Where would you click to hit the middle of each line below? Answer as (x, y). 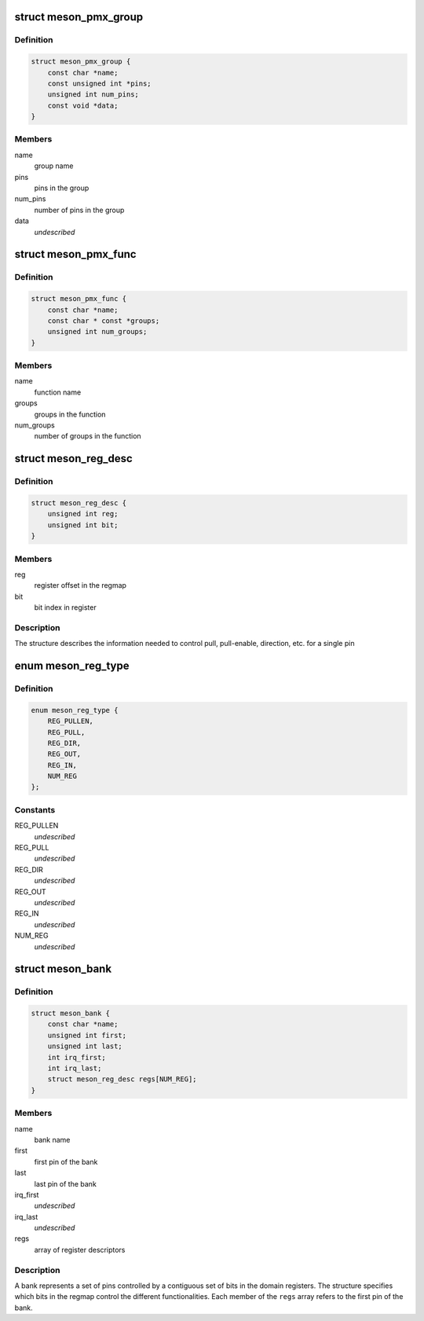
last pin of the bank (66, 1183)
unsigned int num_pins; (93, 95)
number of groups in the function (88, 436)
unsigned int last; (85, 1046)
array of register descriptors (80, 1249)
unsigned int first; (87, 1035)
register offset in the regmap (80, 585)
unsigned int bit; (83, 525)
